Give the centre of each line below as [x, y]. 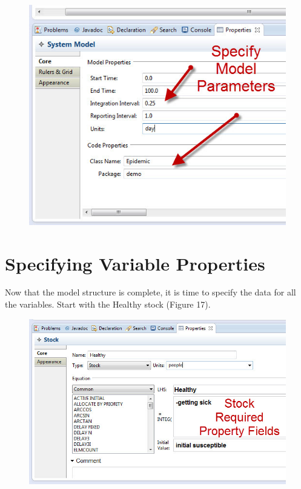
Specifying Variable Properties [135, 263]
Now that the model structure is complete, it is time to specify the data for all [150, 292]
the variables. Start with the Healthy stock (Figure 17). [108, 304]
